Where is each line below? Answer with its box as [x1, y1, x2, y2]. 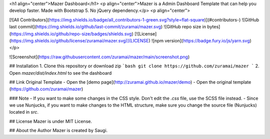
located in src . [9, 109, 38, 115]
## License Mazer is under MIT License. [9, 118, 92, 124]
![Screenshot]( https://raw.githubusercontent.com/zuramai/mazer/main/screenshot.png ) [9, 54, 190, 60]
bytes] [206, 24, 220, 30]
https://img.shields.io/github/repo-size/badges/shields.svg [10, 30, 132, 37]
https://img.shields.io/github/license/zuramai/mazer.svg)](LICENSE [10, 37, 149, 43]
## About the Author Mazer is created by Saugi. [9, 128, 108, 134]
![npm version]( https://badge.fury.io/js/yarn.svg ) [151, 37, 252, 43]
